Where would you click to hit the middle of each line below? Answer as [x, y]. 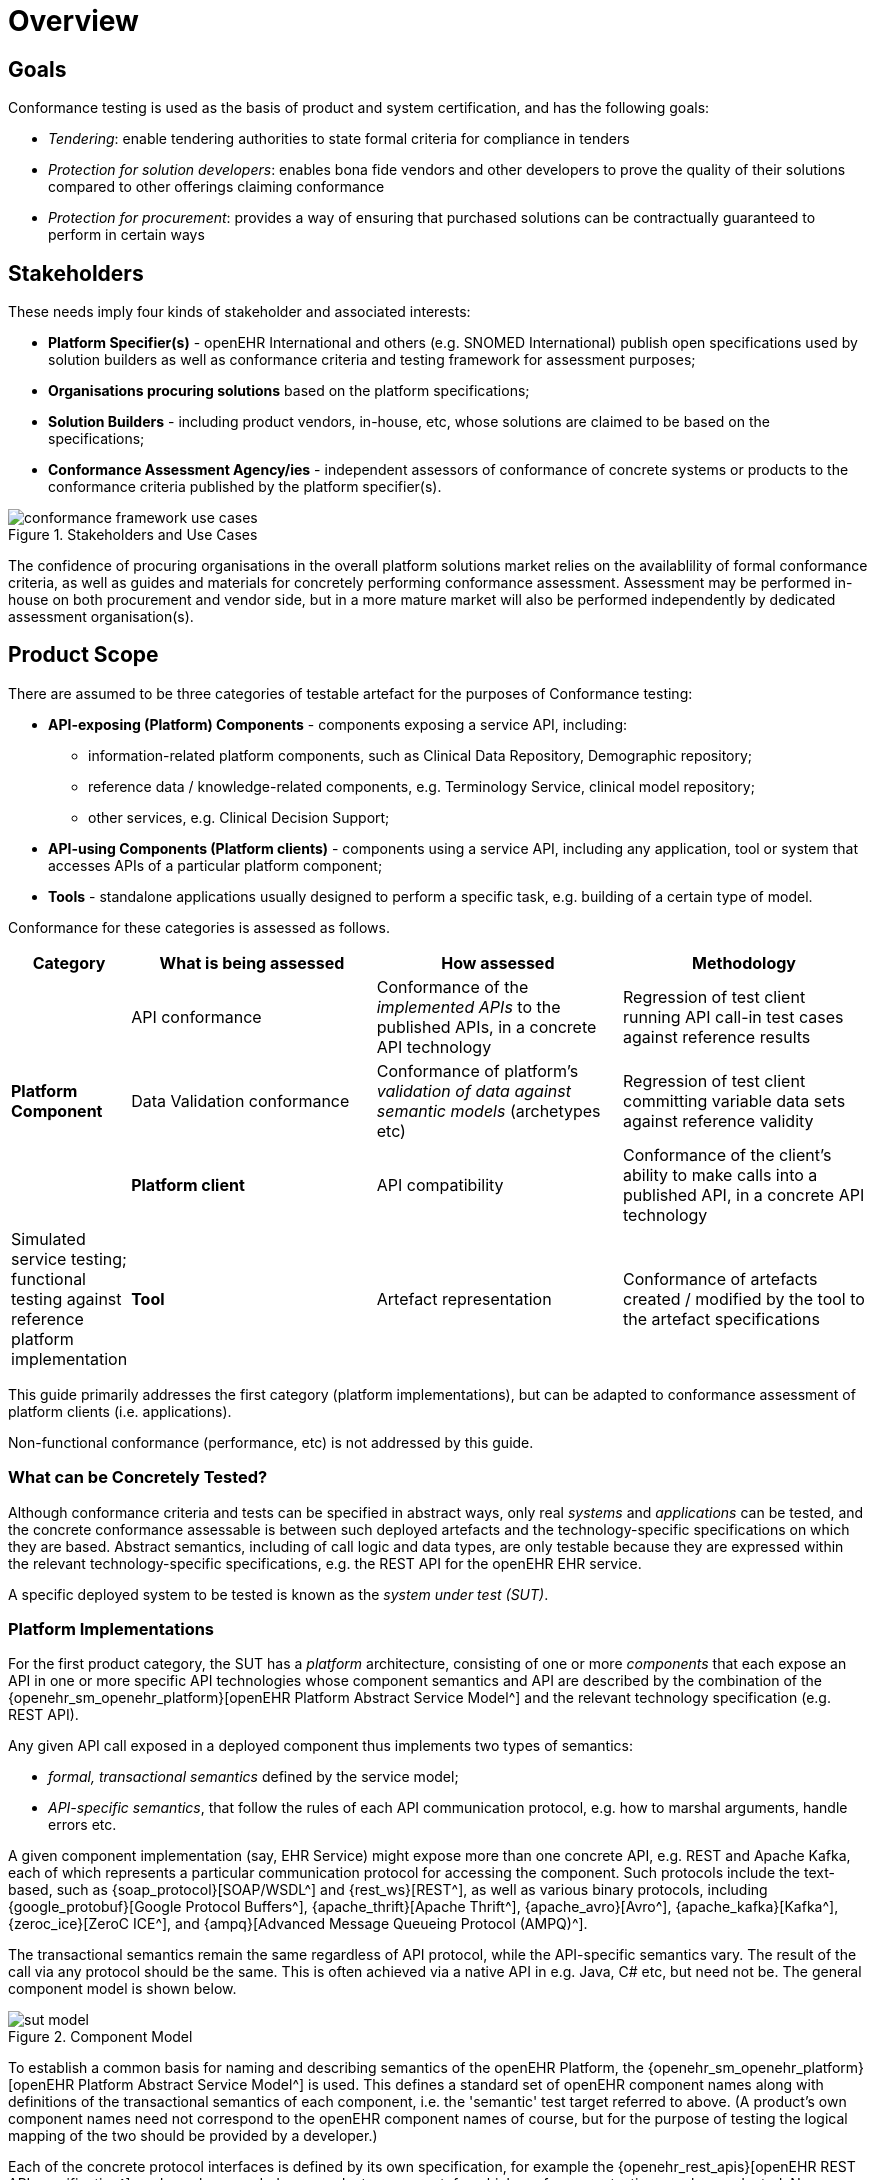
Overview [73, 21]
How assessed [498, 962]
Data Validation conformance [240, 1100]
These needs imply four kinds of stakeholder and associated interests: [239, 312]
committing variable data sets [734, 1100]
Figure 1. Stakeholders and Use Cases [133, 535]
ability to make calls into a [720, 1174]
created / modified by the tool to [744, 1298]
